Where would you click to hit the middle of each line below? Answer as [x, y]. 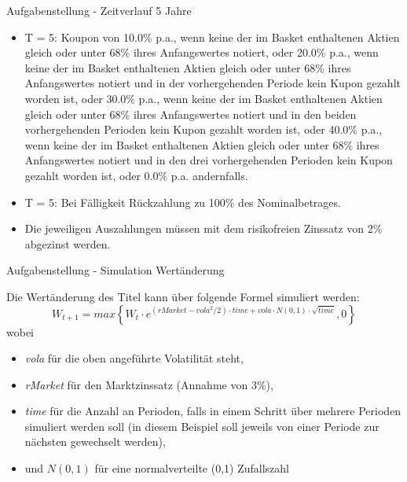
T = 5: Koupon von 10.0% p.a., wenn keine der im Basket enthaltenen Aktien [212, 37]
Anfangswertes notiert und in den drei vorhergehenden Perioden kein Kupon [209, 160]
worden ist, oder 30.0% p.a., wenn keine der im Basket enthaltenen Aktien [203, 98]
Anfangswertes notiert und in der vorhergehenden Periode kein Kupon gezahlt [213, 83]
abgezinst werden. [68, 243]
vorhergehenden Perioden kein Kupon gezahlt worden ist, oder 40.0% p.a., [203, 129]
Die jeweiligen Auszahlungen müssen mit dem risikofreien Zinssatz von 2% [203, 228]
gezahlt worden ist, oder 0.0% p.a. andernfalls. [136, 175]
